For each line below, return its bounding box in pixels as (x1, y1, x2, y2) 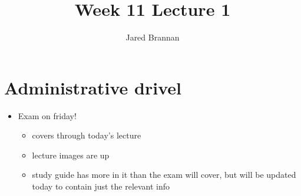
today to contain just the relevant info (32, 180, 170, 192)
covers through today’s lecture (32, 129, 141, 141)
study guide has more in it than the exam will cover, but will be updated (32, 168, 296, 181)
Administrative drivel (4, 75, 181, 99)
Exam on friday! (18, 109, 77, 121)
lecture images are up (32, 148, 110, 161)
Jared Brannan (125, 31, 180, 43)
